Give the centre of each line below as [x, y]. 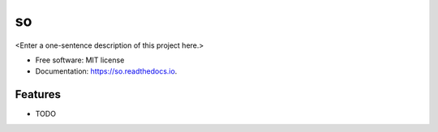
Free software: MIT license [80, 60]
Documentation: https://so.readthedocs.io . [106, 71]
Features [38, 94]
